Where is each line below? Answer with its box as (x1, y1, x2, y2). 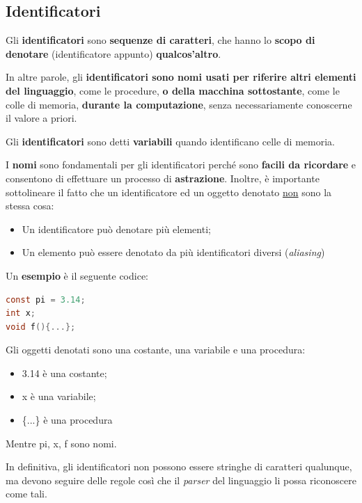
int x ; (6, 308, 36, 319)
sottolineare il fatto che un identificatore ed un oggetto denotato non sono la (6, 184, 332, 199)
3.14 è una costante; (22, 365, 107, 380)
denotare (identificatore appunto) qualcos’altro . (6, 46, 221, 61)
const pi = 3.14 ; (6, 294, 86, 305)
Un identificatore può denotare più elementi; (22, 221, 211, 236)
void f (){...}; (6, 321, 76, 332)
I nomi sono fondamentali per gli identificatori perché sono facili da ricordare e (6, 157, 356, 172)
